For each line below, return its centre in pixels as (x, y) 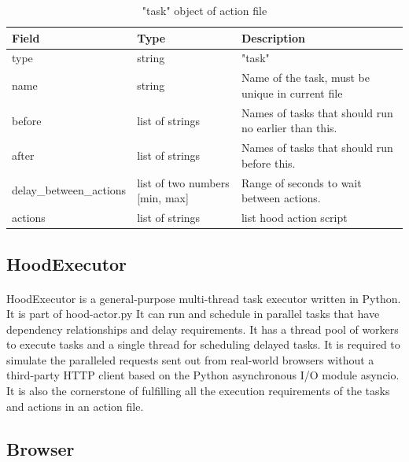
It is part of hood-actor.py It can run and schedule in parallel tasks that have (193, 314)
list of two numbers (183, 182)
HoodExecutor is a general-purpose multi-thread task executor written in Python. (204, 298)
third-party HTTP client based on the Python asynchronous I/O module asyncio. (203, 375)
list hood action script (294, 218)
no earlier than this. (289, 128)
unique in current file (292, 92)
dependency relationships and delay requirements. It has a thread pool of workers (203, 329)
